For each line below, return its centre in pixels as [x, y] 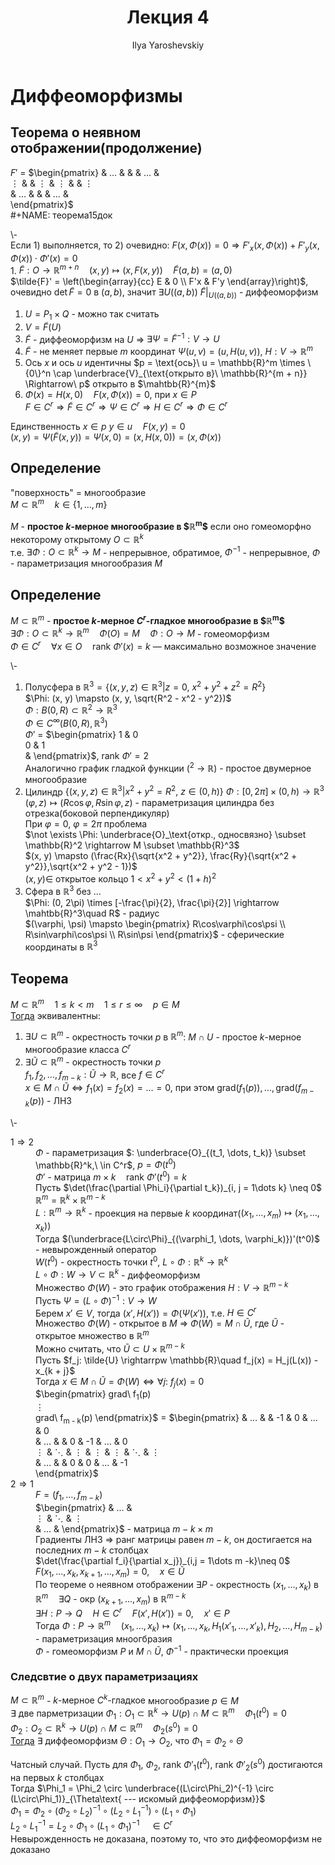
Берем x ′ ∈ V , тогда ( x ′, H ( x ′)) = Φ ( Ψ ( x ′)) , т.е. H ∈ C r [146, 1312]
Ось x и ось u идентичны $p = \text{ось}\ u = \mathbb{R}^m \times [165, 363]
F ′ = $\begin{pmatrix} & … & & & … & [85, 172]
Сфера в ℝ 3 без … [63, 890]
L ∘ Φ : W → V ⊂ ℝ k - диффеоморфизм [118, 1274]
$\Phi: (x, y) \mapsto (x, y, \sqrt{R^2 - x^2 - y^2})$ [128, 698]
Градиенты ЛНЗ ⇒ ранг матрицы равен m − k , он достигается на [174, 1539]
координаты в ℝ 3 [61, 946]
